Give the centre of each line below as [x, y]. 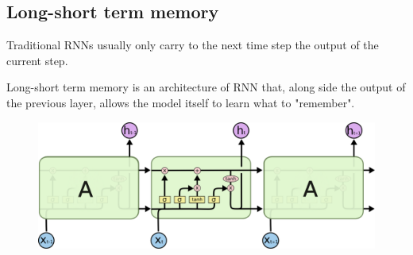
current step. [37, 60]
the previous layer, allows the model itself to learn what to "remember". [181, 102]
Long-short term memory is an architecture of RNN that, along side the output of [206, 87]
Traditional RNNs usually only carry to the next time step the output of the [193, 45]
